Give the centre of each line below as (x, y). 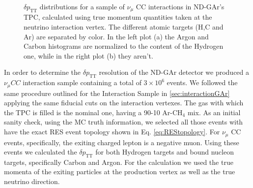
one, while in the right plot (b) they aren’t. (88, 55)
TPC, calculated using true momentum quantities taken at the (118, 17)
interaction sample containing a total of (82, 82)
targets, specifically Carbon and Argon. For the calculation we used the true (119, 162)
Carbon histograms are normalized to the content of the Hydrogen (124, 46)
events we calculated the (41, 152)
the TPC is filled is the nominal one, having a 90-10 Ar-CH (93, 112)
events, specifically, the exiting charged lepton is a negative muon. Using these (122, 142)
